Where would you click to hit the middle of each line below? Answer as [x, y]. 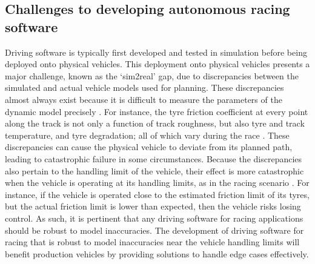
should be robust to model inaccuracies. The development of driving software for [154, 230]
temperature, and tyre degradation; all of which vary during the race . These [147, 135]
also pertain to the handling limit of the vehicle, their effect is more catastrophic [154, 170]
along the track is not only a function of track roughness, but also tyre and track [155, 123]
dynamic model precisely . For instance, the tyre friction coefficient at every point [157, 111]
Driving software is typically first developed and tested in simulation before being [156, 52]
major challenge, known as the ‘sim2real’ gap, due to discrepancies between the [152, 75]
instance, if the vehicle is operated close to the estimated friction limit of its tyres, [157, 194]
